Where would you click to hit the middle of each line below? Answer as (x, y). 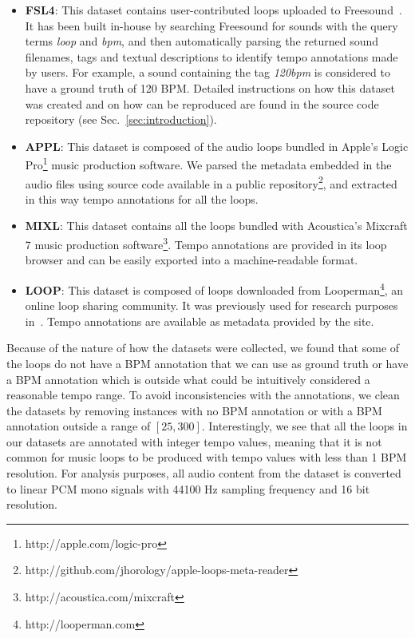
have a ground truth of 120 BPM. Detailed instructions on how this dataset (210, 87)
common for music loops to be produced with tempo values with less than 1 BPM (207, 457)
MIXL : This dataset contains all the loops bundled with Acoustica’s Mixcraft (216, 226)
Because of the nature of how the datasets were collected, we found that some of (203, 348)
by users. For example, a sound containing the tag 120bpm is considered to (207, 72)
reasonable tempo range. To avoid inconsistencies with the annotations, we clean (203, 395)
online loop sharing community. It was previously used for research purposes (211, 305)
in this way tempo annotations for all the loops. (142, 198)
